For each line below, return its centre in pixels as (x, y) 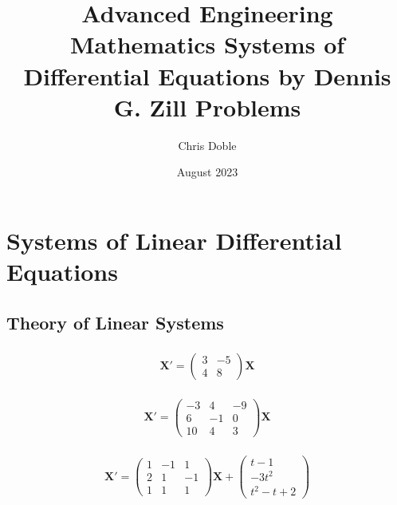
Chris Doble (207, 145)
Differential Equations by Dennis (207, 75)
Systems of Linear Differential (174, 240)
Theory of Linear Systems (115, 322)
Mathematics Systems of (207, 44)
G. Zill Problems (207, 107)
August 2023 (207, 172)
